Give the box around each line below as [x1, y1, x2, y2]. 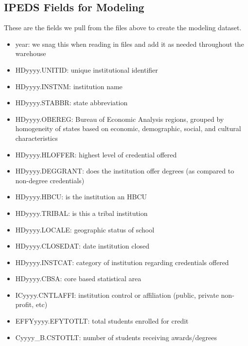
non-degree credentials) [15, 175, 85, 185]
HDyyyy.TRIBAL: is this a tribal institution [15, 208, 148, 218]
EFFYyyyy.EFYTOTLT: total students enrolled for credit [15, 316, 189, 326]
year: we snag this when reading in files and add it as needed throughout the [15, 38, 244, 49]
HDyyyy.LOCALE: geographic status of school [15, 224, 155, 234]
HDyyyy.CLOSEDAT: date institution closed [15, 241, 149, 251]
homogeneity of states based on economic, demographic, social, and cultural [15, 123, 241, 134]
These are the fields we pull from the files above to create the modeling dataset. [4, 22, 242, 33]
